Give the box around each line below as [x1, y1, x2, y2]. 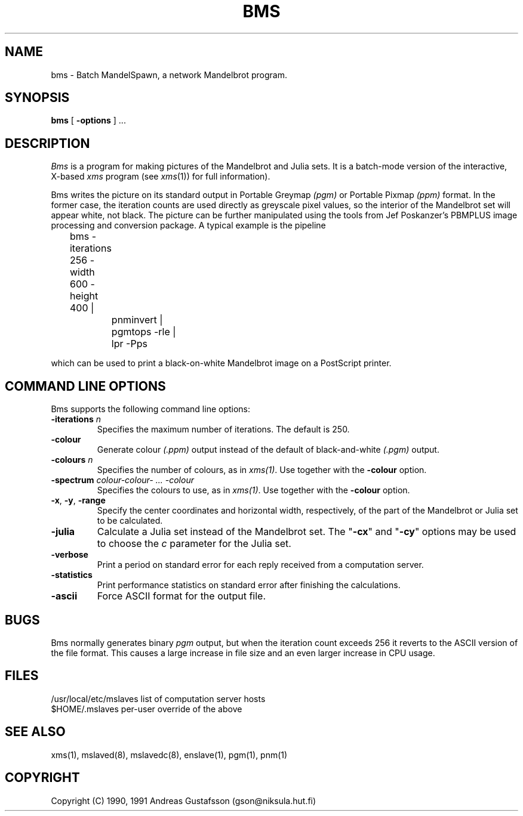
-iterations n [51, 414, 101, 425]
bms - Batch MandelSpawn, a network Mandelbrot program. [51, 69, 287, 80]
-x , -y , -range [51, 495, 106, 506]
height [69, 290, 99, 302]
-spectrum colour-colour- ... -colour [51, 475, 194, 486]
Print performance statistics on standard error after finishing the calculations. [97, 580, 401, 591]
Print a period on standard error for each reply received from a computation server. [97, 560, 424, 570]
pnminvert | [111, 314, 163, 326]
